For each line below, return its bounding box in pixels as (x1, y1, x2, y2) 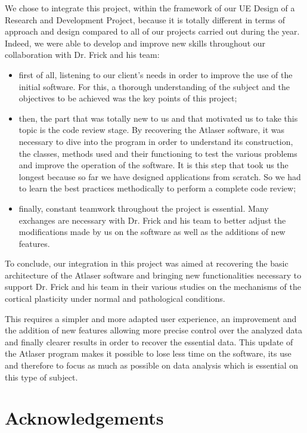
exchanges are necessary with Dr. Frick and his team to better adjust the (18, 214, 286, 226)
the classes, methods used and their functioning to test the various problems (18, 147, 297, 159)
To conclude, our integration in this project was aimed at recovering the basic (5, 257, 289, 270)
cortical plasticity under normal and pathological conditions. (5, 292, 225, 305)
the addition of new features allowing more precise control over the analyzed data (5, 324, 302, 336)
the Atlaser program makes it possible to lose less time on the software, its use (5, 347, 292, 360)
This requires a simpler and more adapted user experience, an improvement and (5, 312, 297, 324)
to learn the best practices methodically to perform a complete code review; (18, 182, 296, 194)
